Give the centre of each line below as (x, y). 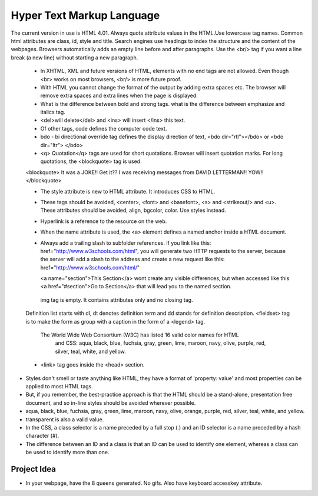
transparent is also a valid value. (65, 419)
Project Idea (33, 469)
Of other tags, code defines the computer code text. (104, 128)
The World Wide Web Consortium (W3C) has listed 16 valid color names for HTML (140, 335)
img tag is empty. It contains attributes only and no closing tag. (117, 299)
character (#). (42, 436)
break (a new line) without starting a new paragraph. (74, 57)
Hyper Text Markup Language (85, 15)
